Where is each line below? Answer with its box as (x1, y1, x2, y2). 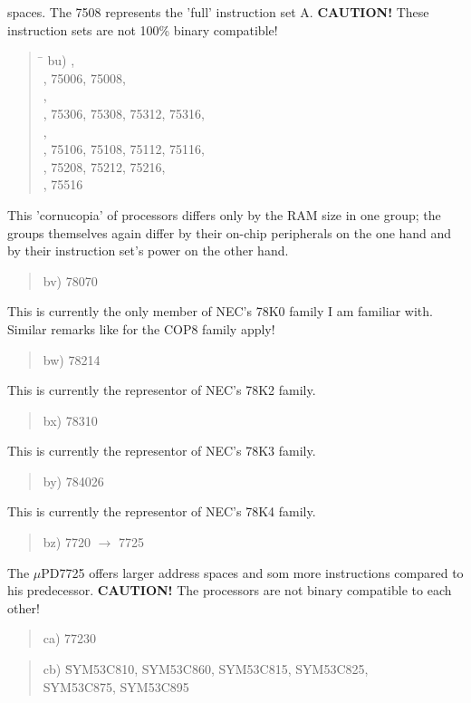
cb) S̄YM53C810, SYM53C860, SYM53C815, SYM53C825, (43, 660, 369, 679)
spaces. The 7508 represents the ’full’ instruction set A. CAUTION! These (7, 3, 429, 21)
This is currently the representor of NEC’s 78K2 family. (7, 380, 316, 400)
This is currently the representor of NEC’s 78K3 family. (7, 441, 316, 460)
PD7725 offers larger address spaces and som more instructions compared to (41, 563, 464, 582)
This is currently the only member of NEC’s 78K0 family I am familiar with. (7, 302, 433, 321)
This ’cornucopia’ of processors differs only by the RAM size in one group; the (7, 205, 441, 224)
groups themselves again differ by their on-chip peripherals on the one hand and (7, 223, 452, 242)
